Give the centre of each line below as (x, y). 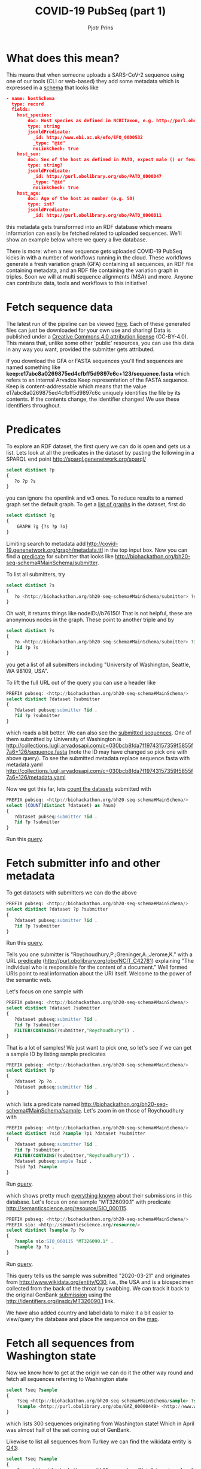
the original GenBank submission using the (59, 1295)
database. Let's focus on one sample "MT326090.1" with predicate (89, 1202)
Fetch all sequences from (70, 1343)
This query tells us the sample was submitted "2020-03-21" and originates (98, 1275)
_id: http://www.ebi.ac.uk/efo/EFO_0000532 (88, 137)
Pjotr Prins (100, 28)
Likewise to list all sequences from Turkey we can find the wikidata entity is (99, 1441)
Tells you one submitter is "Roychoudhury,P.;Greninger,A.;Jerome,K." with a (99, 954)
